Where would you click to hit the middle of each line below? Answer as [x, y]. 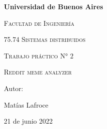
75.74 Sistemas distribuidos [45, 39]
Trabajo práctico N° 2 [39, 55]
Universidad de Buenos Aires [53, 6]
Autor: [14, 88]
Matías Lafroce [26, 104]
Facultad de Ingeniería [39, 23]
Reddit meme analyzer [38, 72]
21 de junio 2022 [28, 121]
